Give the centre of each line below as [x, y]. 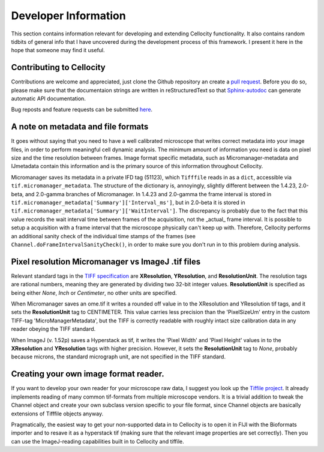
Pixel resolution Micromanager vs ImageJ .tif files [106, 261]
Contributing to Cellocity [58, 68]
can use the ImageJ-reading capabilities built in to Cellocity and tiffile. [97, 441]
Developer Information [68, 16]
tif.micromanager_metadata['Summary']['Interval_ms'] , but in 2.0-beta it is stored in [128, 203]
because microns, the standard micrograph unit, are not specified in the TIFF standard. [118, 357]
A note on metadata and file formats [80, 127]
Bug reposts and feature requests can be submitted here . [82, 110]
